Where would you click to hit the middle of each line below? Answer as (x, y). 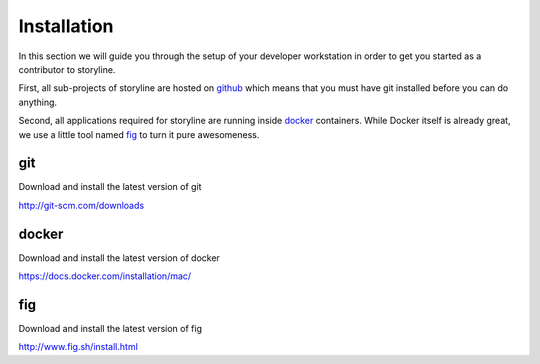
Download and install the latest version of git (110, 187)
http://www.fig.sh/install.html (78, 347)
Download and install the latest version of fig (110, 328)
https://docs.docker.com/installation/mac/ (105, 276)
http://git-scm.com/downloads (81, 205)
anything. (38, 102)
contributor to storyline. (67, 69)
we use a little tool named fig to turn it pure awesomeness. (139, 134)
